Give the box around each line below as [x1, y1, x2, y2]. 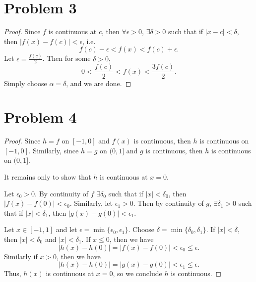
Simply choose [4, 78, 47, 88]
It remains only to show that [4, 172, 91, 182]
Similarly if [4, 251, 38, 261]
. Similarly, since [28, 145, 79, 155]
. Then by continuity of [133, 198, 204, 208]
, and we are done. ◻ [66, 78, 131, 88]
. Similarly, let [69, 198, 113, 208]
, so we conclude [113, 268, 162, 279]
